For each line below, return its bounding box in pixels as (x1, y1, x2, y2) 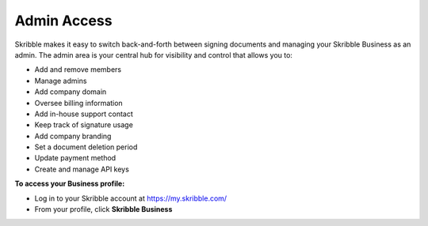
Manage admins (34, 76, 87, 85)
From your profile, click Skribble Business (34, 205, 173, 214)
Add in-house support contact (34, 109, 134, 119)
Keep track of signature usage (34, 120, 134, 130)
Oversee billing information (34, 98, 123, 107)
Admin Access (14, 12, 113, 29)
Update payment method (34, 153, 117, 163)
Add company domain (34, 87, 107, 96)
